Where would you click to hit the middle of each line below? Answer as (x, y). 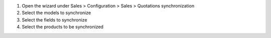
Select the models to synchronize (56, 13)
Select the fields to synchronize (54, 19)
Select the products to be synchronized (63, 27)
